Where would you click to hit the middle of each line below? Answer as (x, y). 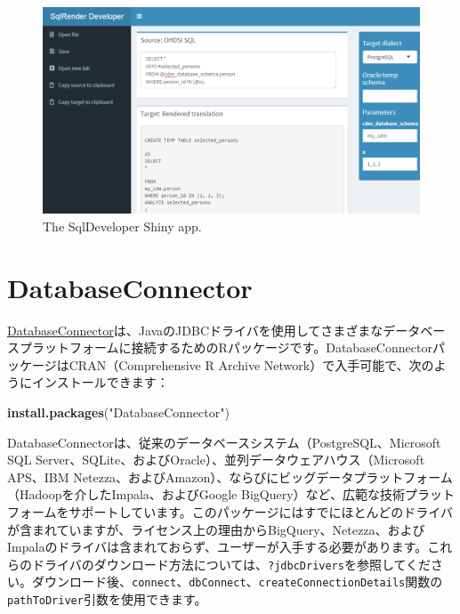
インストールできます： (100, 382)
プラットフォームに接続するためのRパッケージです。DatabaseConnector (226, 347)
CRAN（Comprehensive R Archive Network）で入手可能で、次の (251, 364)
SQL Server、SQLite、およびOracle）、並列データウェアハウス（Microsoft (216, 460)
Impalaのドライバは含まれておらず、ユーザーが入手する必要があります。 (218, 547)
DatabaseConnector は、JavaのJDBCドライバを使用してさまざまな (195, 330)
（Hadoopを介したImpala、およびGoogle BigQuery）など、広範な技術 (206, 494)
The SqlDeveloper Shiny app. (122, 226)
